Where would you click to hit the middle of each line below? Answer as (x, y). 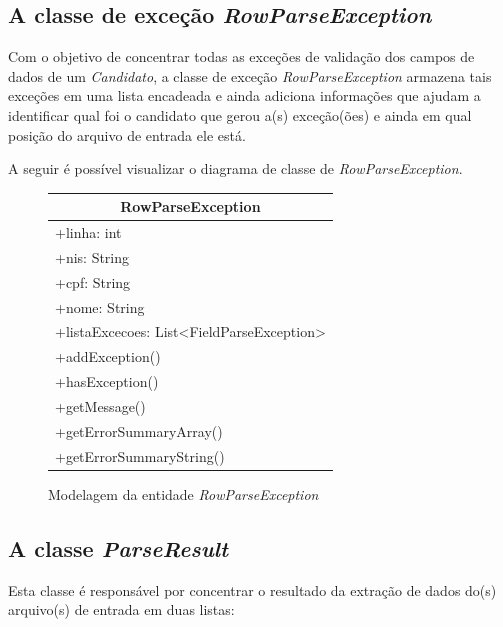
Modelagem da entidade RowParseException (183, 493)
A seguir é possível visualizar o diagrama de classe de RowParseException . (235, 168)
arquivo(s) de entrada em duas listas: (121, 609)
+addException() (108, 356)
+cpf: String (93, 281)
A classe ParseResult (118, 547)
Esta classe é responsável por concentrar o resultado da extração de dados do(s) (252, 589)
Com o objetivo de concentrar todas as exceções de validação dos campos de (241, 56)
